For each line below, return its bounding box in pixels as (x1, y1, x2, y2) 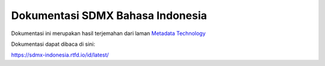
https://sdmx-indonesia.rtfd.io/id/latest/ (11, 51, 110, 59)
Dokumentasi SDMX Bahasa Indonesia (11, 9, 208, 22)
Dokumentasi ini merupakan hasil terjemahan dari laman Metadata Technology (11, 30, 206, 37)
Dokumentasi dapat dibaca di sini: (11, 40, 96, 48)
